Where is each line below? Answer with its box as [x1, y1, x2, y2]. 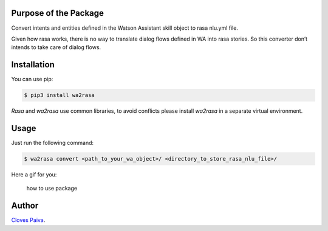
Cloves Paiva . [11, 216, 46, 224]
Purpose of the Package [11, 8, 104, 18]
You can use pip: [11, 76, 53, 83]
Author [11, 201, 39, 211]
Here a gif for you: [11, 171, 57, 178]
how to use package [26, 185, 78, 192]
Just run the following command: [11, 139, 94, 147]
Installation [11, 59, 55, 70]
